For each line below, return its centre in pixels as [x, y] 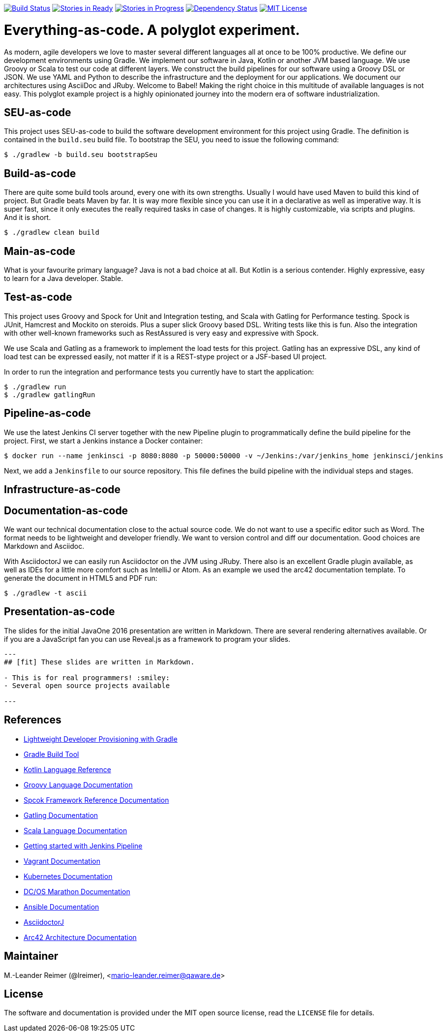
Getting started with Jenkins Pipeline [83, 846]
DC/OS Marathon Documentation [77, 891]
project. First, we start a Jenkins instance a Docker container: [104, 440]
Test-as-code [38, 297]
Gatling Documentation [61, 815]
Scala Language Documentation [75, 830]
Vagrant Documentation [62, 861]
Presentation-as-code [60, 612]
